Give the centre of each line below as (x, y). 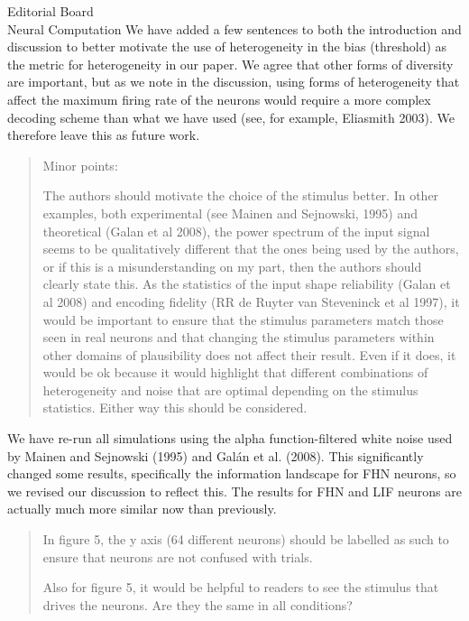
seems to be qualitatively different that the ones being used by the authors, (251, 249)
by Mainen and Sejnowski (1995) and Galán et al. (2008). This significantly (216, 455)
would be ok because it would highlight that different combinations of (235, 372)
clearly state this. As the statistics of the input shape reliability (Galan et (247, 284)
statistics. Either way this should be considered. (175, 408)
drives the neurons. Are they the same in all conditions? (198, 604)
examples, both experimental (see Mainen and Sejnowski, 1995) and (230, 213)
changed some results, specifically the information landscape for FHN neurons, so (232, 473)
